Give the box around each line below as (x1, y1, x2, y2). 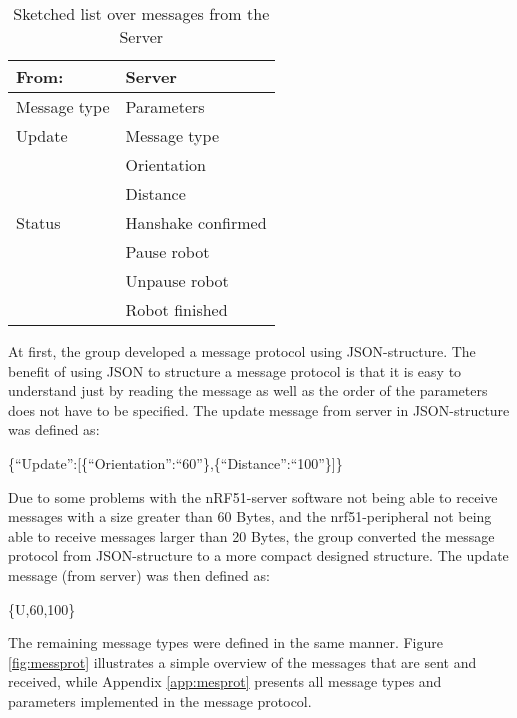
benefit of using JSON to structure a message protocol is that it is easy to (8, 360, 462, 381)
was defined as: (8, 419, 100, 440)
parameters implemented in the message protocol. (8, 690, 312, 711)
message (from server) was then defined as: (8, 564, 270, 585)
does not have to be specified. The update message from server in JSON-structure (8, 399, 510, 420)
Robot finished (125, 298, 228, 321)
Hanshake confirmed (125, 211, 267, 234)
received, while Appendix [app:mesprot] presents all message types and (8, 671, 442, 692)
